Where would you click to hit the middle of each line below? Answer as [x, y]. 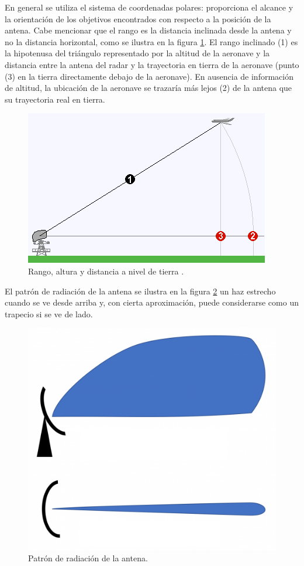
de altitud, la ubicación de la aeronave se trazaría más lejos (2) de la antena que [148, 88]
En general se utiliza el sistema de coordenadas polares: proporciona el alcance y [149, 7]
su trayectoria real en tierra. [55, 99]
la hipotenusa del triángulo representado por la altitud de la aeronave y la [137, 53]
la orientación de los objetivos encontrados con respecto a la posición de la [138, 18]
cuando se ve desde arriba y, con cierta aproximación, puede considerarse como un [152, 302]
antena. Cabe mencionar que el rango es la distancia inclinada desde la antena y [148, 30]
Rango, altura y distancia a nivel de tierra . [106, 271]
